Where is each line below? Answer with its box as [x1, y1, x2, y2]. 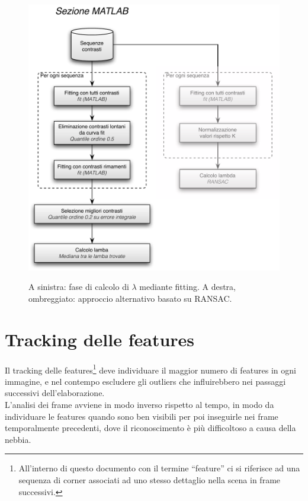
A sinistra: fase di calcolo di [28, 280, 129, 293]
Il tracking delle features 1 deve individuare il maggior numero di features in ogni [5, 362, 296, 376]
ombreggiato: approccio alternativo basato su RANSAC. [28, 292, 232, 304]
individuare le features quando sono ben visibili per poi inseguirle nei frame [5, 410, 278, 422]
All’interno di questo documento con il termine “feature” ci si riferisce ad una [18, 462, 300, 474]
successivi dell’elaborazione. [5, 387, 105, 399]
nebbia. [5, 433, 31, 445]
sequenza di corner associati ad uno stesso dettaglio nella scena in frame [18, 473, 281, 486]
